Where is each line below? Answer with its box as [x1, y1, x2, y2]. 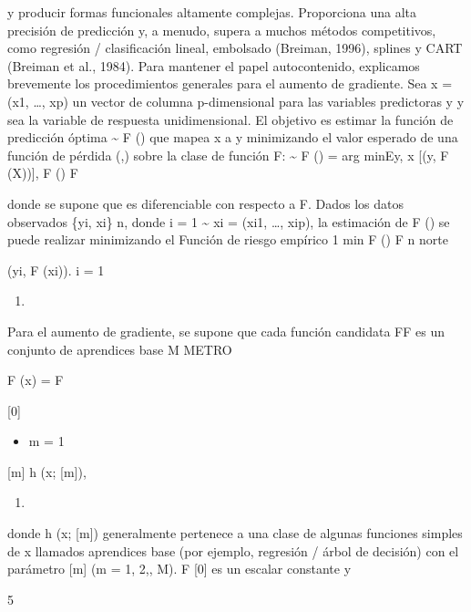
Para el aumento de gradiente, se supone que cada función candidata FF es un [7, 321, 445, 340]
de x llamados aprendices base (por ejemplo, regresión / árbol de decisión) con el [7, 541, 459, 560]
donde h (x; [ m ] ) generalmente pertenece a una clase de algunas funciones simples [7, 524, 463, 543]
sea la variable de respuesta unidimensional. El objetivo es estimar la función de [7, 109, 454, 129]
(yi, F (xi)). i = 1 [7, 260, 105, 279]
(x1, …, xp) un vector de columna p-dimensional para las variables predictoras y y [7, 91, 465, 110]
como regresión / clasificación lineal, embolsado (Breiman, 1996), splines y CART [7, 38, 463, 57]
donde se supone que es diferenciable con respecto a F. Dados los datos [7, 193, 404, 213]
